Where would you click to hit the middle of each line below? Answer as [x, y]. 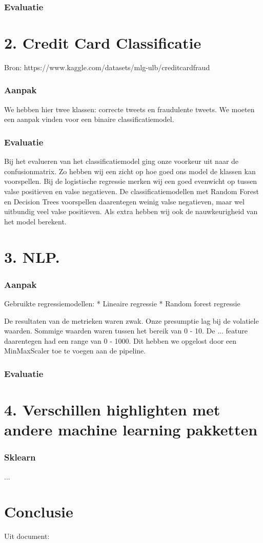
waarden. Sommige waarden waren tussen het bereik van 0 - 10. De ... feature [126, 331]
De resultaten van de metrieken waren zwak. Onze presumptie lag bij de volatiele [131, 320]
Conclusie [39, 511]
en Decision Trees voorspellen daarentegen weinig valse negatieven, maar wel [124, 201]
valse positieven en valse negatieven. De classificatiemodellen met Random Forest [131, 191]
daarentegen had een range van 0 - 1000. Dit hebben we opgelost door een [120, 340]
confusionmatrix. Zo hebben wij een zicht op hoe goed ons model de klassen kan [130, 171]
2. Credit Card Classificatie [103, 43]
